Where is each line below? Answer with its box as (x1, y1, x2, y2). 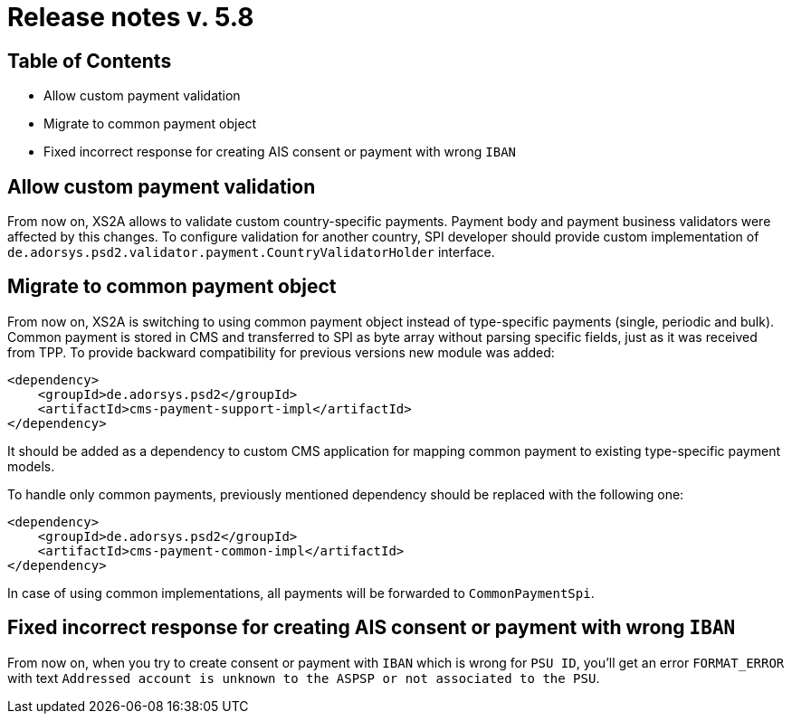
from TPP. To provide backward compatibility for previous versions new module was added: (7, 344, 555, 360)
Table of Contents (7, 49, 172, 72)
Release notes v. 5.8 (7, 2, 254, 33)
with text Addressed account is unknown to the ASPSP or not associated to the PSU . (7, 669, 600, 686)
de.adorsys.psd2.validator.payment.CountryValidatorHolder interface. (7, 244, 495, 261)
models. (7, 458, 55, 474)
